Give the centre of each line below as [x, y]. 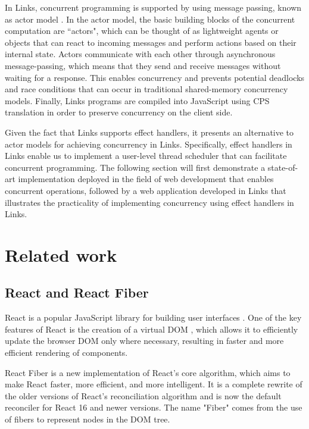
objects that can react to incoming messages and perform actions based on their [151, 42]
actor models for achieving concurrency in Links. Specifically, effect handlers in [149, 144]
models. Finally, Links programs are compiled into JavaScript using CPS [137, 100]
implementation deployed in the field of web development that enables [146, 179]
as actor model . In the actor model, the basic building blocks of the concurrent [150, 19]
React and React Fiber [77, 292]
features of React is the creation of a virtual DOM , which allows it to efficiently [152, 329]
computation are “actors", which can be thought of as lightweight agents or [142, 31]
